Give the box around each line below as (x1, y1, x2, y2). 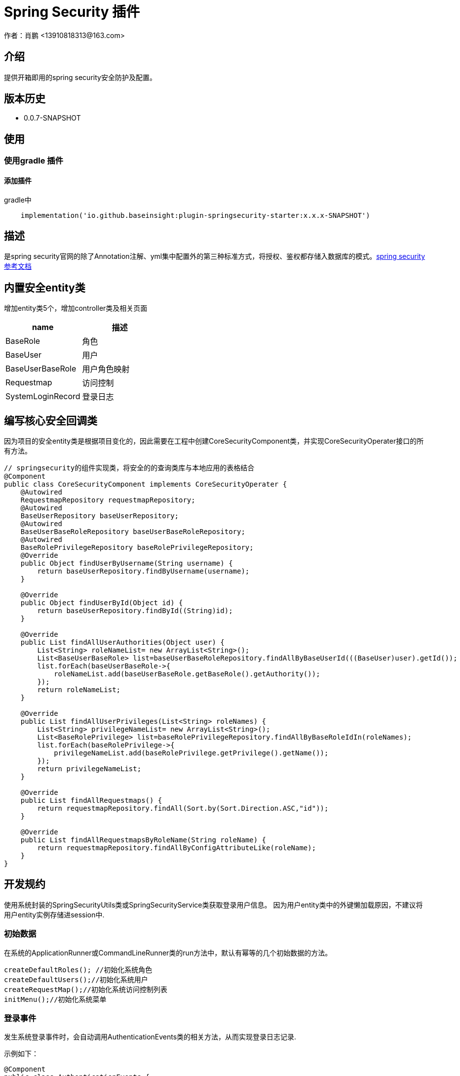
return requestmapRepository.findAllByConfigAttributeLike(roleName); (37, 844, 316, 852)
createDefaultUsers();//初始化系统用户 (4, 975, 148, 984)
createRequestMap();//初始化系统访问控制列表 (4, 985, 168, 993)
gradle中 (4, 195, 32, 204)
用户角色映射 (82, 364, 130, 374)
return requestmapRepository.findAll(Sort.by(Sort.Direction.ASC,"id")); (37, 804, 329, 813)
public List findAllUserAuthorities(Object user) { (20, 638, 225, 647)
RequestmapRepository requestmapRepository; (20, 496, 195, 504)
